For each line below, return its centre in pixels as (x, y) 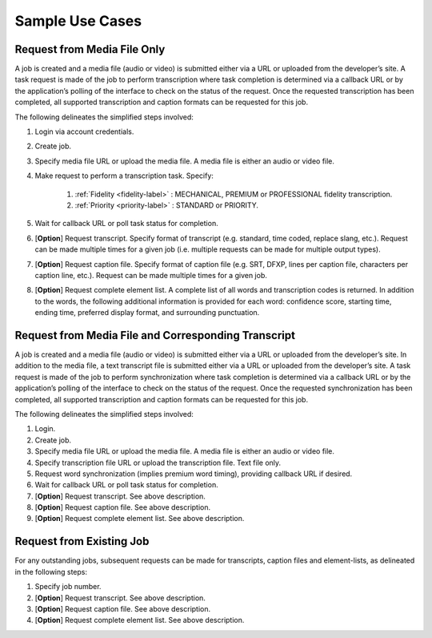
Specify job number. (68, 587)
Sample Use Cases (78, 21)
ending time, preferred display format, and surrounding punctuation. (147, 313)
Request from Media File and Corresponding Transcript (155, 335)
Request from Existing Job (82, 541)
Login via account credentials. (84, 131)
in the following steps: (51, 571)
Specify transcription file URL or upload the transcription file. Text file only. (158, 462)
